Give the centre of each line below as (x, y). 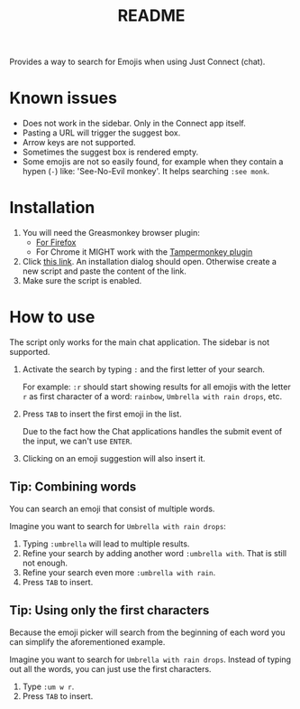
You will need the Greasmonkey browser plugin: (111, 233)
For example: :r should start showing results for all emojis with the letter (156, 387)
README (151, 16)
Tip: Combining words (73, 487)
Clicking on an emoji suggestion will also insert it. (114, 458)
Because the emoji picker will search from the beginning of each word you (147, 632)
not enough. (45, 563)
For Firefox (56, 243)
